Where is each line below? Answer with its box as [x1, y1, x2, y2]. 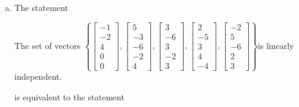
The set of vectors [14, 39, 81, 51]
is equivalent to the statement [14, 90, 124, 103]
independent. [14, 70, 62, 83]
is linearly [257, 39, 294, 51]
